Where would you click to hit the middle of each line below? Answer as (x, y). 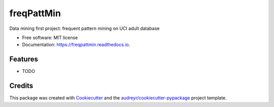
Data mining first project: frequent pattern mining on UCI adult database (84, 28)
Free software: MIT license (50, 38)
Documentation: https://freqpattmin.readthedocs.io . (76, 45)
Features (24, 59)
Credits (21, 86)
